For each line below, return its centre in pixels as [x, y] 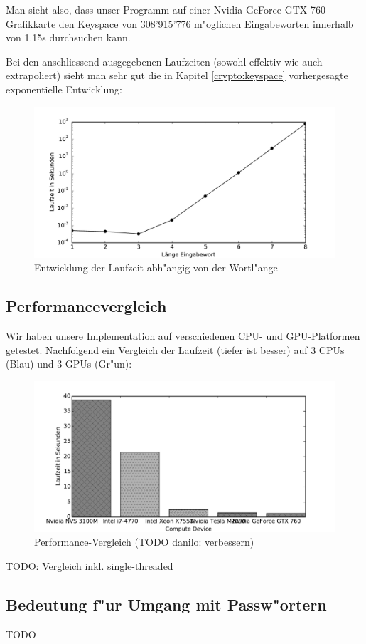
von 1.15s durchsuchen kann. [68, 37]
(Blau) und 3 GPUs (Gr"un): [69, 364]
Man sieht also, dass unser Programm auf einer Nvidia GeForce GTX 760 [166, 9]
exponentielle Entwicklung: [64, 89]
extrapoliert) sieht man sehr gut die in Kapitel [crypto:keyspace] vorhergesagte [177, 75]
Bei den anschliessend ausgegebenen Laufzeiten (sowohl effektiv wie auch [164, 61]
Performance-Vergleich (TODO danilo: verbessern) [144, 542]
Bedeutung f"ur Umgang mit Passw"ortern [166, 604]
